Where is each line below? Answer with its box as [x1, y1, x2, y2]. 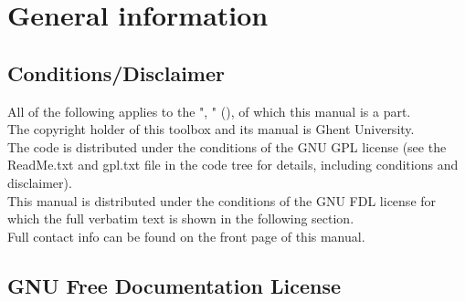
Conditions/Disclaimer [7, 58, 226, 87]
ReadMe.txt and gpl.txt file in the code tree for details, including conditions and [7, 155, 459, 174]
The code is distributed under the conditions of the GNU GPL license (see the [7, 137, 447, 156]
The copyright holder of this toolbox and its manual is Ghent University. [7, 119, 415, 139]
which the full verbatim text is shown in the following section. [7, 209, 354, 228]
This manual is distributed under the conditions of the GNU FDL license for [7, 191, 437, 210]
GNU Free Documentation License [7, 271, 341, 299]
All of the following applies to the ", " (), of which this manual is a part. [7, 101, 411, 120]
